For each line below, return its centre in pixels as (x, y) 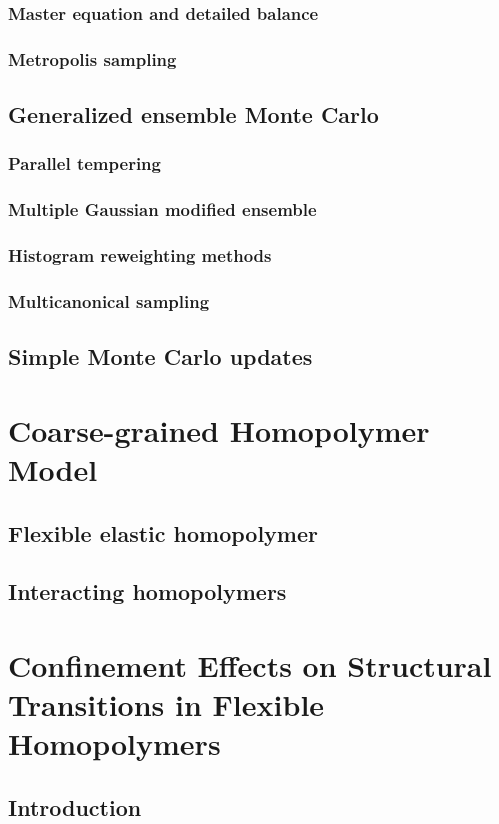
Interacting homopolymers (147, 591)
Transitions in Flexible (166, 704)
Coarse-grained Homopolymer (219, 429)
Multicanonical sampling (109, 300)
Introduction (75, 806)
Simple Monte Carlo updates (160, 356)
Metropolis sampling (92, 58)
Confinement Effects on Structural (250, 664)
